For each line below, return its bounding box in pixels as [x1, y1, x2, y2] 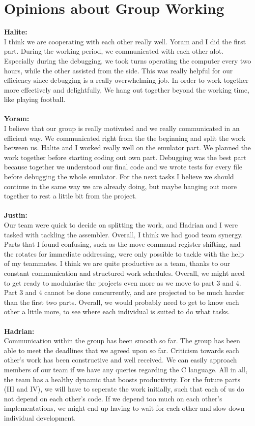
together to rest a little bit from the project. [4, 191, 137, 201]
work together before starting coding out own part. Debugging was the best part [4, 152, 247, 162]
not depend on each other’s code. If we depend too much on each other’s [4, 393, 222, 403]
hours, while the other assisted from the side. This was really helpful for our [4, 65, 233, 75]
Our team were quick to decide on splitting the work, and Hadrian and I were [4, 220, 238, 229]
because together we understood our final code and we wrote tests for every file [4, 162, 243, 172]
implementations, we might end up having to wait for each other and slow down [4, 403, 245, 413]
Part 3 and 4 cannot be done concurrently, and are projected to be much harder [4, 287, 245, 297]
